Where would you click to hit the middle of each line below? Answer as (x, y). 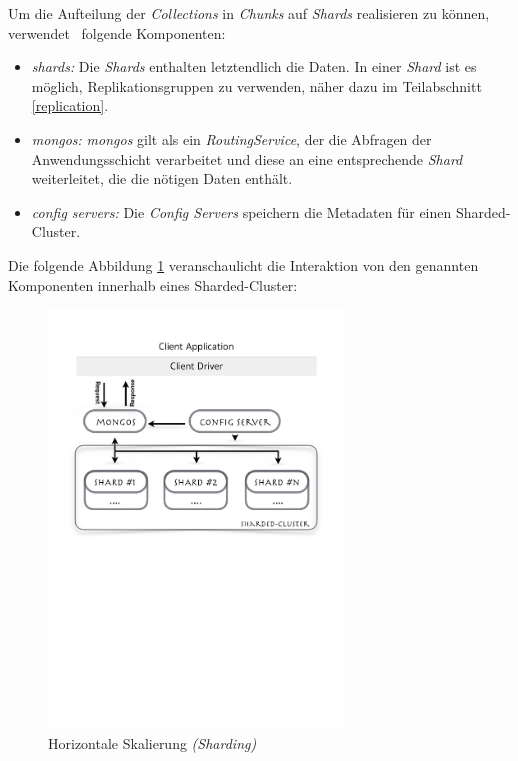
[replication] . (70, 105)
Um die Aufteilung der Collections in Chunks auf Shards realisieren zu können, (249, 13)
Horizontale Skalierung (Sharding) (152, 742)
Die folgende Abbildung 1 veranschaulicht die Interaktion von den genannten (243, 264)
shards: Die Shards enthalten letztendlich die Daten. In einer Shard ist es (254, 66)
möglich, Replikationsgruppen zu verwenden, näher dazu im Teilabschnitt (256, 85)
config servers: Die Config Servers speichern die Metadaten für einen (241, 211)
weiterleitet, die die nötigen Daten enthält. (162, 178)
